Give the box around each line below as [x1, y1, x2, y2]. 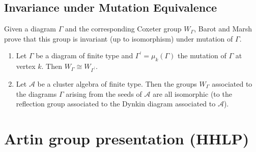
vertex [16, 61, 36, 71]
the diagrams [16, 88, 57, 99]
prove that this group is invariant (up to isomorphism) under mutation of [4, 33, 233, 44]
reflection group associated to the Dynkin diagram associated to [16, 98, 216, 109]
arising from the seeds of [66, 88, 142, 99]
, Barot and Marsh [194, 23, 252, 34]
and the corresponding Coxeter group [65, 23, 182, 34]
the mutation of [178, 50, 226, 61]
